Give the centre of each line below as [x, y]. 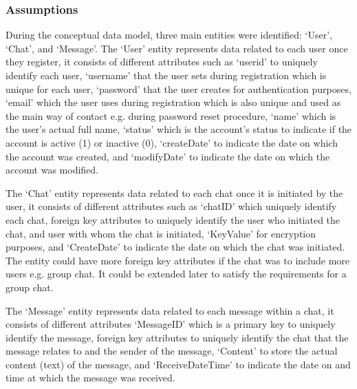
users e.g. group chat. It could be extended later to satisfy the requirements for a [176, 274]
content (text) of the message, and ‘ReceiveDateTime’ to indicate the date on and [178, 364]
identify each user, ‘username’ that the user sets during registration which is [166, 75]
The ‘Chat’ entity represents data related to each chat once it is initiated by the [174, 192]
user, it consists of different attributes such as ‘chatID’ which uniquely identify [171, 206]
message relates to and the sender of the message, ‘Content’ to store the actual [172, 351]
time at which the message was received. [90, 378]
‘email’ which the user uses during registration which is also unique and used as [173, 102]
